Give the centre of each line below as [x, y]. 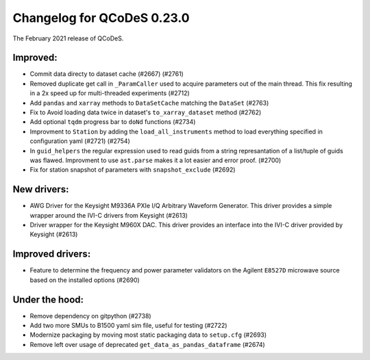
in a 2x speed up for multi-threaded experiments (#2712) [110, 93]
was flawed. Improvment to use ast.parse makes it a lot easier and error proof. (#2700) [156, 160]
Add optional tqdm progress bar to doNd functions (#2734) [113, 122]
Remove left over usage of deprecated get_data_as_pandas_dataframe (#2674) [147, 344]
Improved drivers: [52, 254]
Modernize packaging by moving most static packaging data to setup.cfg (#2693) [148, 335]
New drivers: [41, 189]
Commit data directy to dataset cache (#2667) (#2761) [107, 74]
